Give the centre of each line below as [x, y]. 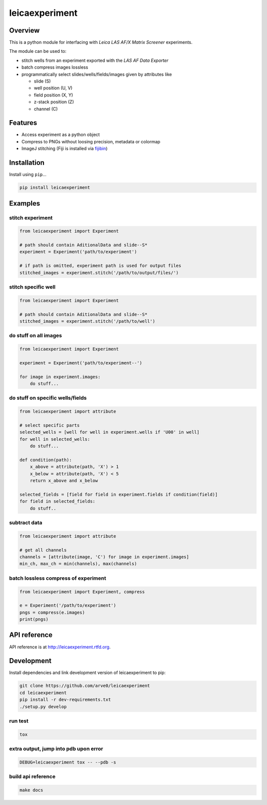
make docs [31, 790]
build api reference [32, 777]
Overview [24, 30]
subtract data [26, 523]
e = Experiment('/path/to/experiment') [68, 606]
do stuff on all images [36, 336]
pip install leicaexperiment [55, 188]
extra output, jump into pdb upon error [56, 749]
